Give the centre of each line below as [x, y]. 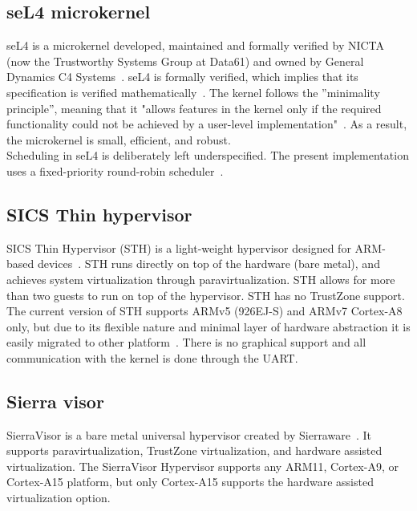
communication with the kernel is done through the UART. [152, 357]
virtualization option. [59, 498]
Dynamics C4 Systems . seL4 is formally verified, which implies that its [182, 77]
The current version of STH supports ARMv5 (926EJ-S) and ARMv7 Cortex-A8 [204, 311]
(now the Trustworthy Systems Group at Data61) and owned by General [185, 61]
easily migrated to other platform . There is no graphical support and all [186, 342]
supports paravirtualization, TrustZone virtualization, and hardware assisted [194, 450]
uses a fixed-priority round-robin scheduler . [115, 170]
